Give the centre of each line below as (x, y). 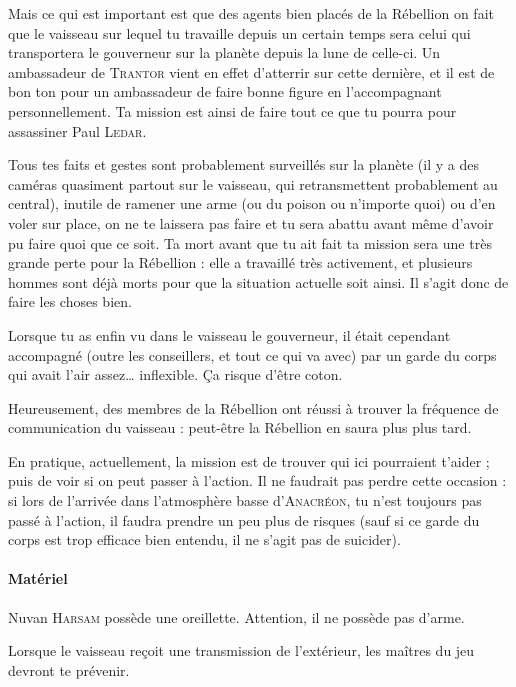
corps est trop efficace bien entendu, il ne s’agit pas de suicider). (204, 539)
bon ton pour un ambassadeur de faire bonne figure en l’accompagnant (225, 91)
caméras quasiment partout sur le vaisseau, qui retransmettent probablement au (253, 183)
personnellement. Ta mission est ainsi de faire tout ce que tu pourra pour (232, 110)
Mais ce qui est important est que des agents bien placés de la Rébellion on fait (251, 13)
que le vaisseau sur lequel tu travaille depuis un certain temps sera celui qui (239, 32)
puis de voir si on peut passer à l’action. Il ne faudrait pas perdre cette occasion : (257, 480)
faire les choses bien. (70, 301)
